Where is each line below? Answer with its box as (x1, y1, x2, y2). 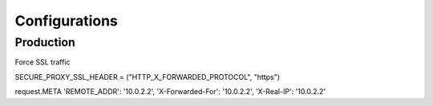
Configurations (14, 12, 118, 29)
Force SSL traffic (14, 57, 71, 67)
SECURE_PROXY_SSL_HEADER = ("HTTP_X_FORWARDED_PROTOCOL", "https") (14, 72, 281, 81)
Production (14, 35, 75, 49)
